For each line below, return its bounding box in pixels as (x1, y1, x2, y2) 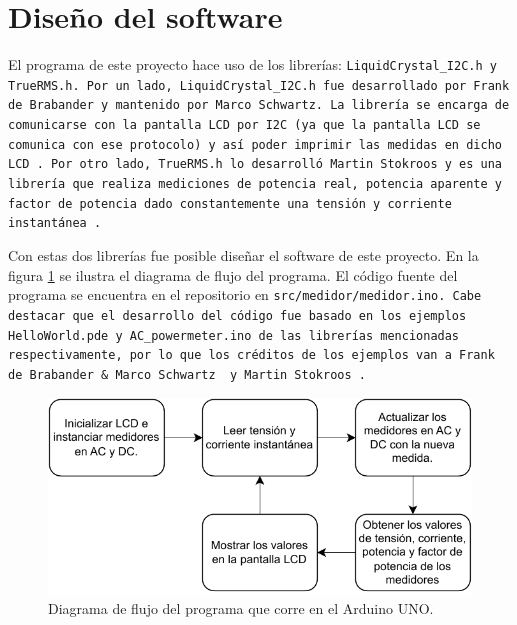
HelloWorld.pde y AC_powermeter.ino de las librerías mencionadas (8, 328, 460, 343)
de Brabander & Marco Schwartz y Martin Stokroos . (8, 367, 366, 382)
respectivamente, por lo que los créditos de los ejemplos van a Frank (8, 348, 495, 363)
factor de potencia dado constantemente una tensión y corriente (8, 196, 452, 211)
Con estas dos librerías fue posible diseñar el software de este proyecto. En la (8, 245, 479, 266)
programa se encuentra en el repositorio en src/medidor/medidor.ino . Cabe (8, 284, 482, 305)
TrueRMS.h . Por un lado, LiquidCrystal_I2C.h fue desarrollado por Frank (8, 78, 510, 93)
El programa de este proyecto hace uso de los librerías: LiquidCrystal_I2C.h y (8, 54, 497, 75)
